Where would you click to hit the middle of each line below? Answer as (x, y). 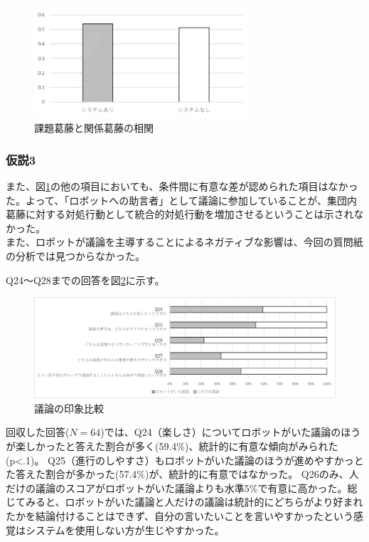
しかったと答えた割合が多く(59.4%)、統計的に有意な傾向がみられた (182, 445)
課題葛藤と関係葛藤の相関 (94, 128)
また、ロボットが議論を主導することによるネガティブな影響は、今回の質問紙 (184, 242)
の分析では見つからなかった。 (75, 256)
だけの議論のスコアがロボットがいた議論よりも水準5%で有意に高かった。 (177, 488)
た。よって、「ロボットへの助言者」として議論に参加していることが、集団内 (182, 200)
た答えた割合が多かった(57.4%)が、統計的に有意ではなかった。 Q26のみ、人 (182, 474)
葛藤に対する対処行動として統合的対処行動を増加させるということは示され (180, 214)
